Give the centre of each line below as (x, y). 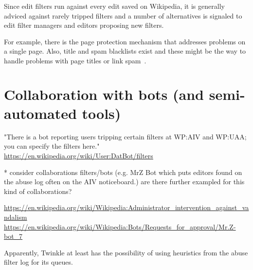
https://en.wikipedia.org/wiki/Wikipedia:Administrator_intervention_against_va (126, 207)
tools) (101, 113)
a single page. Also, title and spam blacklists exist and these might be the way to (125, 51)
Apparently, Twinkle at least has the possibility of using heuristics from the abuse (126, 252)
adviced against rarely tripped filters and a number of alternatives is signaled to (123, 15)
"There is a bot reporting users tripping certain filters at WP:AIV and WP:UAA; (125, 136)
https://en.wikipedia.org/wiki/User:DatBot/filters (79, 156)
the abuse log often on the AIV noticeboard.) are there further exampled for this (124, 182)
